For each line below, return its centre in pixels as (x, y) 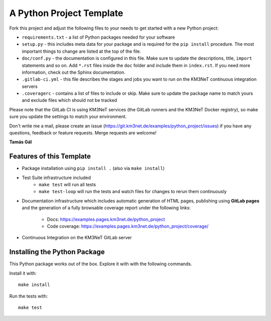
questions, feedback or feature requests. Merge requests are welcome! (83, 133)
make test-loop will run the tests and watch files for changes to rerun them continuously (133, 192)
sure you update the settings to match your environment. (68, 117)
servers (30, 86)
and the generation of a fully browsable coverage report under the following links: (106, 208)
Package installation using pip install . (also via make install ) (93, 169)
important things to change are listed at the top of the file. (82, 51)
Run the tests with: (28, 296)
